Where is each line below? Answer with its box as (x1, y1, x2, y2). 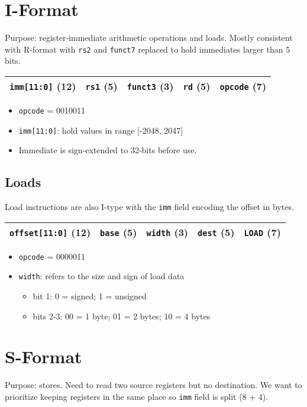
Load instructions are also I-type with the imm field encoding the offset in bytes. (5, 201, 294, 213)
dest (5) (198, 225, 235, 239)
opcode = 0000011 (18, 250, 85, 262)
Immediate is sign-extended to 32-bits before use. (18, 144, 197, 156)
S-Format (5, 344, 82, 369)
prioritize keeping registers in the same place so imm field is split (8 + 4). (5, 390, 269, 402)
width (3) (146, 225, 189, 239)
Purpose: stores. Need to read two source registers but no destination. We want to (5, 379, 302, 391)
